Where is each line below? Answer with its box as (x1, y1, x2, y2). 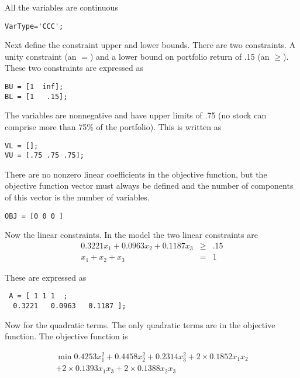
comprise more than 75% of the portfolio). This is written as (5, 120, 222, 132)
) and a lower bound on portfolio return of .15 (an (89, 50, 270, 62)
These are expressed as (5, 271, 87, 283)
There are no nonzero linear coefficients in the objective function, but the (5, 168, 267, 180)
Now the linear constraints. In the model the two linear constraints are (5, 229, 258, 241)
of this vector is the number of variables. (5, 191, 150, 203)
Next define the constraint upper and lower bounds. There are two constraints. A (5, 39, 296, 51)
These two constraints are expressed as (5, 62, 143, 74)
